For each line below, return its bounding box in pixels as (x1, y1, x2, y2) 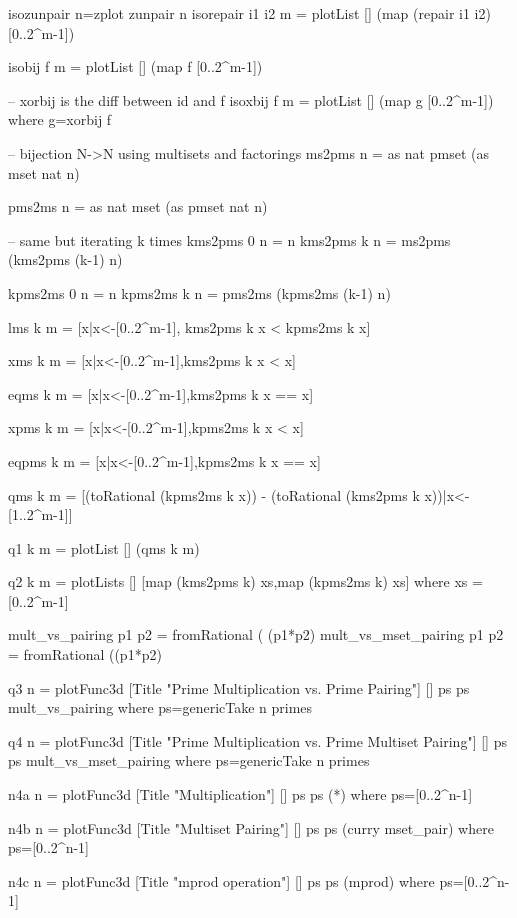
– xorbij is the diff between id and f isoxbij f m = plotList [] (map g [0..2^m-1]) (8, 89, 494, 110)
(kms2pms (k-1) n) (8, 249, 123, 270)
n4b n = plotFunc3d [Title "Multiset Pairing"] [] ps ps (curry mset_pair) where (8, 817, 494, 838)
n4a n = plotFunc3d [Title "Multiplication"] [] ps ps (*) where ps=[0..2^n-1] (8, 784, 473, 805)
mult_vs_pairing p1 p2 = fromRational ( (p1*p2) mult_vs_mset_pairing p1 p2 (8, 624, 504, 645)
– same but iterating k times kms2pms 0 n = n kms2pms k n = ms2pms (8, 229, 451, 250)
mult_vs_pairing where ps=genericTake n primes (8, 697, 313, 718)
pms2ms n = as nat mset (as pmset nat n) (8, 196, 268, 217)
